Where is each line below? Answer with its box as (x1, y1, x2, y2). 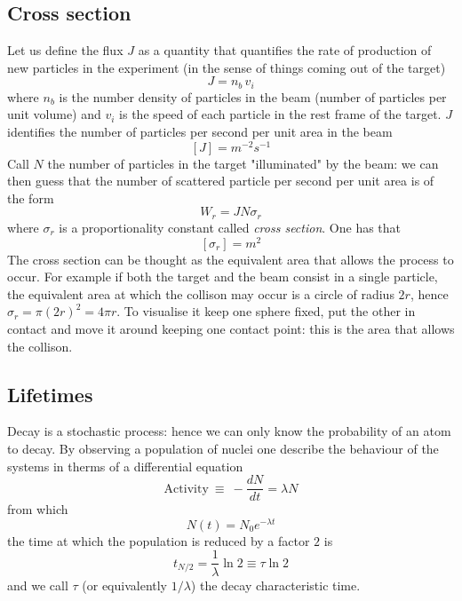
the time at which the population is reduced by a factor (7, 531, 310, 550)
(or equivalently (82, 575, 168, 594)
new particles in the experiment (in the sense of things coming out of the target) (7, 58, 446, 76)
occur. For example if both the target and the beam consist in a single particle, (7, 267, 438, 286)
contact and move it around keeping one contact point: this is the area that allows (7, 319, 455, 337)
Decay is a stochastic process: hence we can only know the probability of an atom (7, 422, 451, 440)
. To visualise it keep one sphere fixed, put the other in (116, 302, 416, 320)
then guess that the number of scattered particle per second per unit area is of (7, 171, 434, 190)
